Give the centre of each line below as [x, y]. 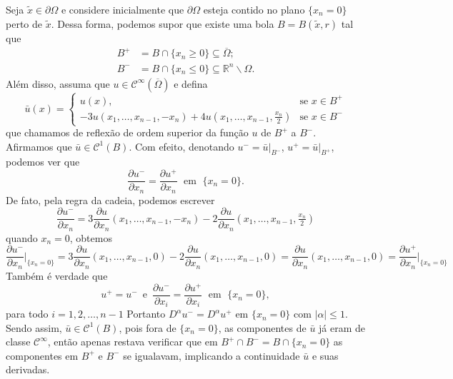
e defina [191, 83]
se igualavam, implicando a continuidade [211, 355]
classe [18, 342]
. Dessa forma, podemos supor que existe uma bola [163, 23]
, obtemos [91, 237]
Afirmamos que [39, 146]
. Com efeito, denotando [181, 146]
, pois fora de [148, 327]
